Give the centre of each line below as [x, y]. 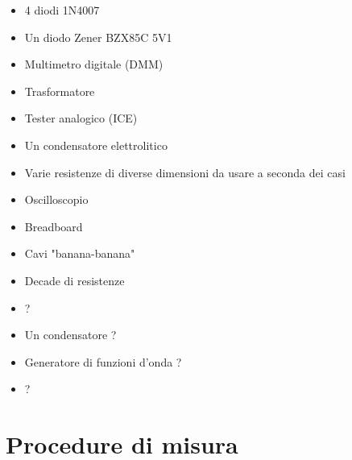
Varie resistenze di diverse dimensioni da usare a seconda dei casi [185, 172]
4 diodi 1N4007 [62, 10]
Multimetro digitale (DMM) [94, 64]
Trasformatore [60, 91]
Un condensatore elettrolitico [96, 145]
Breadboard [54, 226]
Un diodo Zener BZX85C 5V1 [98, 37]
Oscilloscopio [56, 199]
